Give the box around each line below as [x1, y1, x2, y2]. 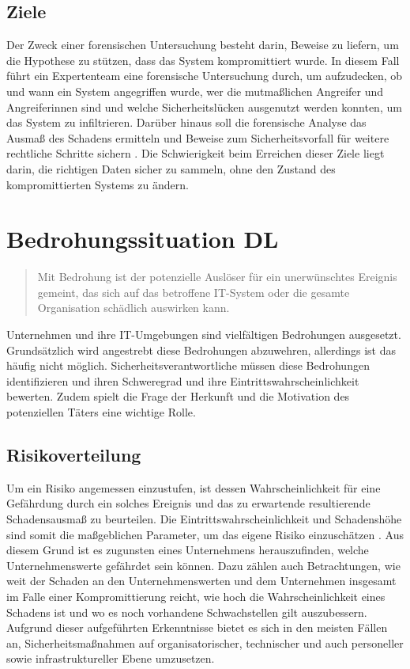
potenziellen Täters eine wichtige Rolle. [6, 404, 196, 420]
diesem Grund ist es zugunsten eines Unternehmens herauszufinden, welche [6, 542, 369, 558]
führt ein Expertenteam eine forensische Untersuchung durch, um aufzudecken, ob [6, 67, 403, 84]
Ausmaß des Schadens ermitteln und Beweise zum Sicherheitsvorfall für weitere [6, 129, 389, 146]
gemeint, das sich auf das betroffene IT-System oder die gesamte [37, 283, 350, 300]
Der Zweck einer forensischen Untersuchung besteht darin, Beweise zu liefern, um [6, 36, 399, 53]
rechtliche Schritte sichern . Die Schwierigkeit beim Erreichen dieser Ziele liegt [6, 145, 385, 162]
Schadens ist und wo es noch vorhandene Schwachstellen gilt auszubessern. [6, 603, 367, 620]
